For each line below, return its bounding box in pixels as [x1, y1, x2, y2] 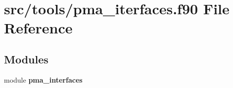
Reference [4, 18, 73, 38]
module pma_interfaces [4, 74, 83, 85]
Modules [4, 51, 48, 66]
